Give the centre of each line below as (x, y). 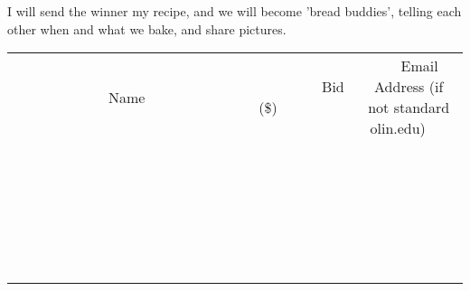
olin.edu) (398, 128)
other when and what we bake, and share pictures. (147, 28)
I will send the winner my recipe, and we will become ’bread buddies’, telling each (235, 11)
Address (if (409, 87)
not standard (409, 108)
